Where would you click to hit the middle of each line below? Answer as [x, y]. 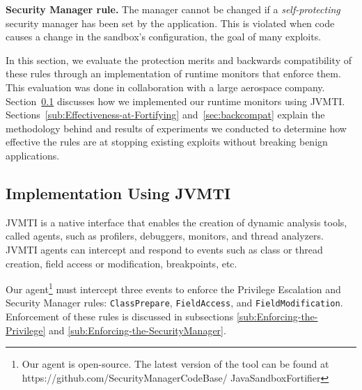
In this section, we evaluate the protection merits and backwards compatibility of [179, 60]
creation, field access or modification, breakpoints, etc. [121, 263]
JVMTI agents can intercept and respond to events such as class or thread [164, 249]
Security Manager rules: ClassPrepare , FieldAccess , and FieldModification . [174, 303]
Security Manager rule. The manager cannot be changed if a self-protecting [173, 9]
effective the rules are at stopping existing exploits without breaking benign [167, 142]
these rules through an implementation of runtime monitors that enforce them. [173, 73]
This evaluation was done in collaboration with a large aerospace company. [165, 87]
